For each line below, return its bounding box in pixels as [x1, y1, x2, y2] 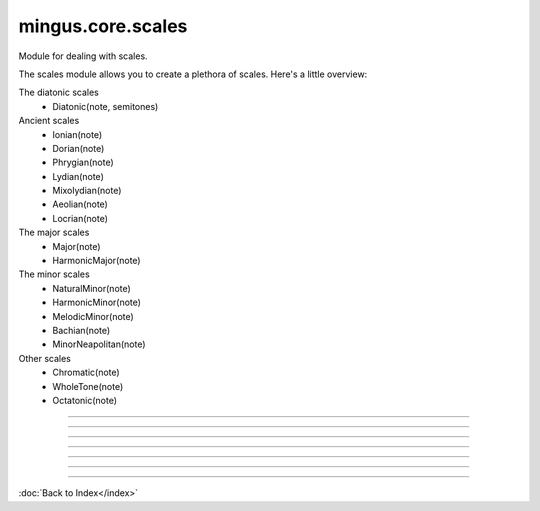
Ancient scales [18, 115, 80, 127]
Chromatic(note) [52, 366, 120, 379]
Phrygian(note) [52, 156, 114, 169]
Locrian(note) [52, 212, 109, 224]
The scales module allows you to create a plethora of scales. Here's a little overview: [18, 68, 368, 80]
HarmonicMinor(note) [52, 296, 142, 309]
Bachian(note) [52, 324, 111, 336]
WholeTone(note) [52, 380, 124, 392]
